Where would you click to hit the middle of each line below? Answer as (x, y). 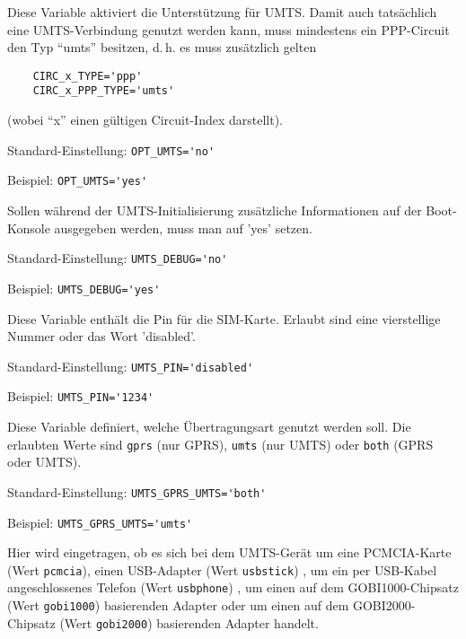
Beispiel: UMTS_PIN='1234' (81, 396)
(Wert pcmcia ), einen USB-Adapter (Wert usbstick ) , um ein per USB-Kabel (222, 569)
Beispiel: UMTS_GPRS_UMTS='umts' (100, 522)
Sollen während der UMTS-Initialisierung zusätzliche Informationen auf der (215, 210)
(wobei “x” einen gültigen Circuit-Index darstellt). (145, 120)
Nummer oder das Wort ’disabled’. (101, 336)
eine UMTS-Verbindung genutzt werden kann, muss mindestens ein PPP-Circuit (229, 29)
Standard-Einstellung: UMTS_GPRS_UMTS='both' (137, 491)
